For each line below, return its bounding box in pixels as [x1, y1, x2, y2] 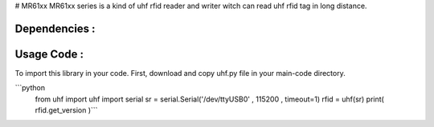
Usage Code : [14, 47, 84, 61]
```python [14, 83, 46, 93]
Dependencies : [14, 22, 96, 35]
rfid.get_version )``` [35, 105, 98, 115]
